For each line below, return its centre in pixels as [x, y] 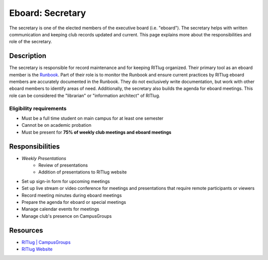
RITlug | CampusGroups [46, 242]
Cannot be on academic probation [57, 125]
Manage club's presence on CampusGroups [67, 216]
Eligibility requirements [38, 108]
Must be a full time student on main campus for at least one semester [93, 118]
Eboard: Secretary [48, 13]
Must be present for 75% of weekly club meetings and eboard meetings [97, 132]
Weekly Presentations [44, 158]
